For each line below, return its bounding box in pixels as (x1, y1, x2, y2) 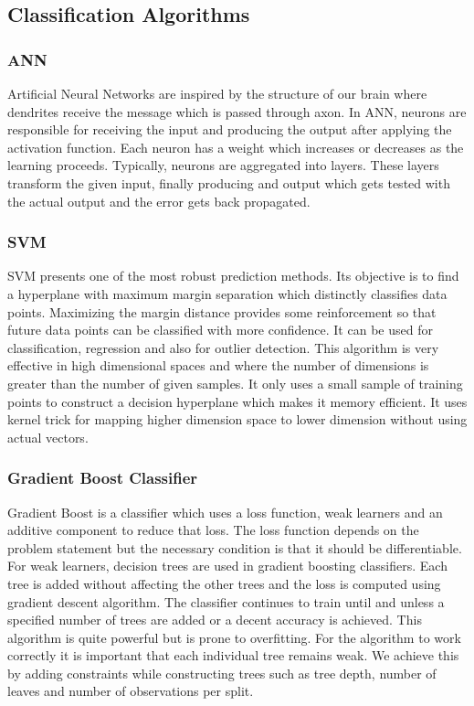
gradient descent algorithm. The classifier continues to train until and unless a (7, 592, 445, 611)
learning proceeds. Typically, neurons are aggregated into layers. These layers (7, 155, 439, 175)
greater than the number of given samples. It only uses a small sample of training (7, 373, 463, 392)
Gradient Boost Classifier (7, 466, 198, 489)
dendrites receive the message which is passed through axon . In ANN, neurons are (7, 102, 467, 121)
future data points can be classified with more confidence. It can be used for (7, 320, 433, 339)
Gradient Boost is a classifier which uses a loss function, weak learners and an (7, 502, 443, 521)
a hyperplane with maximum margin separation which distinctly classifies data (7, 283, 448, 303)
